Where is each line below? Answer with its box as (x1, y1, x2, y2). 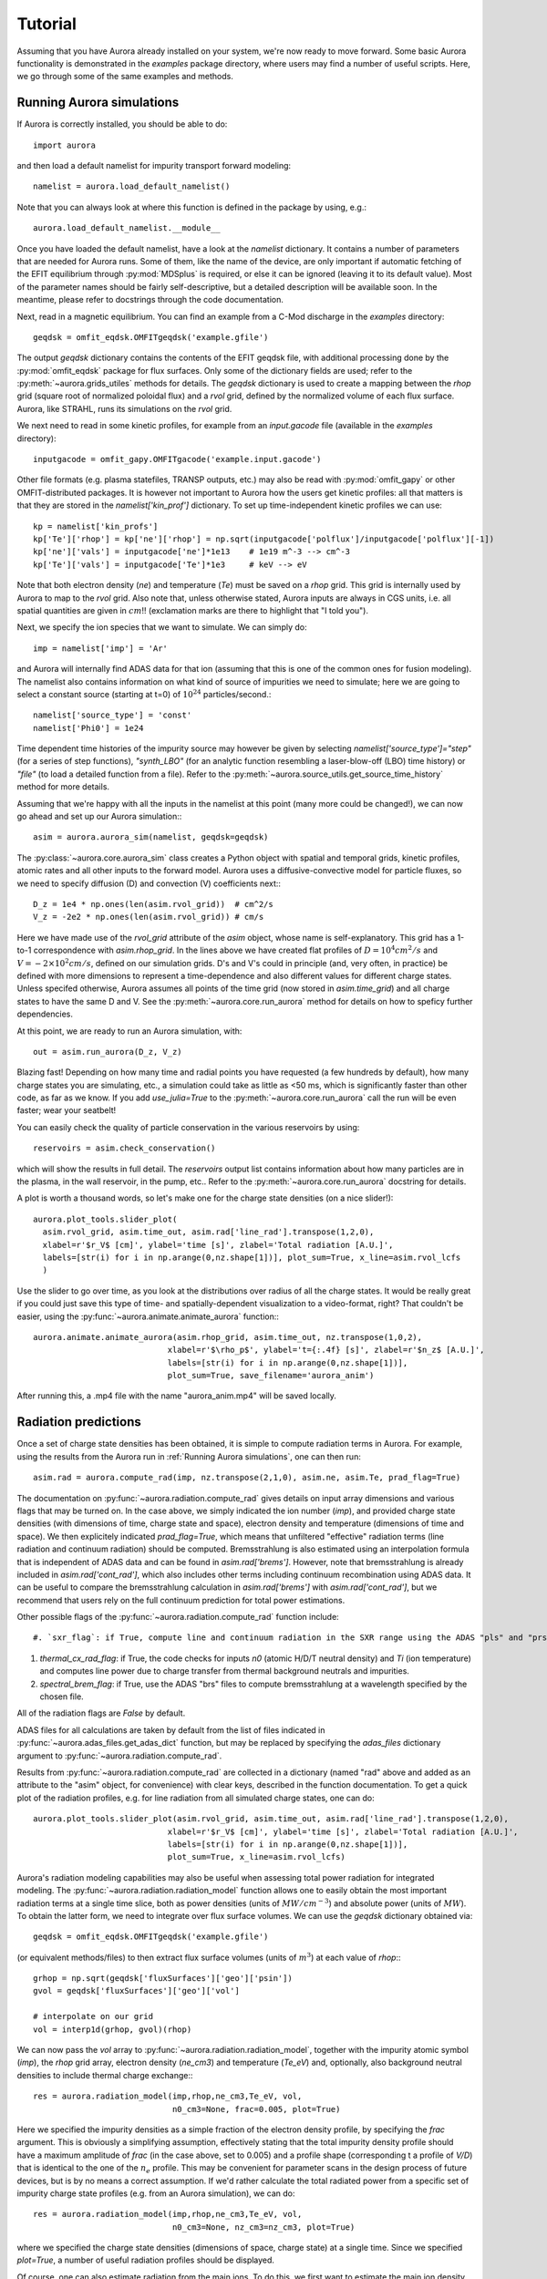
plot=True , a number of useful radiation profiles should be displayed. (16, 2254, 275, 2265)
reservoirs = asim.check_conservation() (33, 1143, 216, 1153)
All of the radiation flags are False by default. (16, 1707, 186, 1718)
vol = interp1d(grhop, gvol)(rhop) (33, 2024, 192, 2035)
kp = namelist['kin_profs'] (33, 521, 159, 531)
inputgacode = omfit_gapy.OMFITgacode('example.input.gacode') (33, 454, 322, 465)
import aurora (33, 139, 96, 150)
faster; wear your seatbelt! (16, 1105, 117, 1116)
